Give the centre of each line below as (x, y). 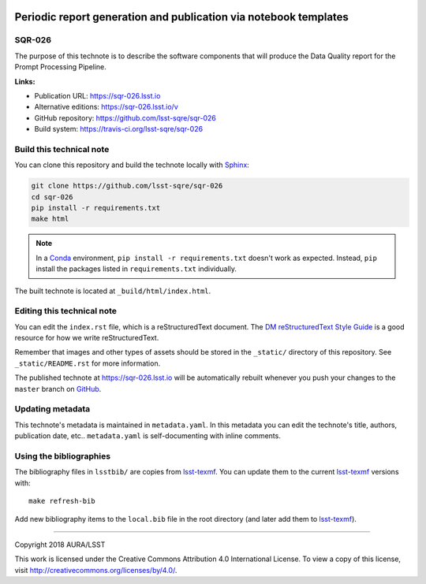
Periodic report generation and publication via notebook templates (181, 17)
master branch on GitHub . (58, 389)
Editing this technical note (66, 311)
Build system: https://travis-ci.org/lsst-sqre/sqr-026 (119, 129)
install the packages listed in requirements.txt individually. (136, 269)
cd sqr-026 (52, 197)
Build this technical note (62, 149)
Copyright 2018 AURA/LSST (60, 545)
